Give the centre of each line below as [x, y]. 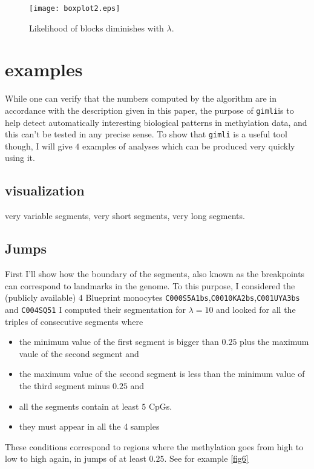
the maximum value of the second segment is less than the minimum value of [162, 374]
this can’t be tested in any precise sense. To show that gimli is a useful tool [146, 134]
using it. [20, 158]
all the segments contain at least [79, 406]
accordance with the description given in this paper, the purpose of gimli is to [149, 110]
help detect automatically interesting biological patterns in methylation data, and [156, 122]
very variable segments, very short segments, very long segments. [125, 216]
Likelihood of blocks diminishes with [96, 28]
